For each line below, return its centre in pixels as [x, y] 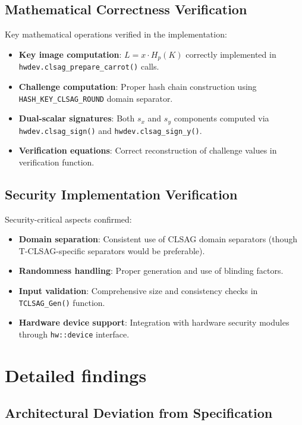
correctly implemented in [231, 54]
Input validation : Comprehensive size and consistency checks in [138, 291]
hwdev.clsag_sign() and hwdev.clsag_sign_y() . [110, 130]
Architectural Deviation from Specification [139, 413]
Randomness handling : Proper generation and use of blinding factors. [151, 271]
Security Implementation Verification [121, 194]
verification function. [56, 162]
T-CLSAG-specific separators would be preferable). [112, 250]
